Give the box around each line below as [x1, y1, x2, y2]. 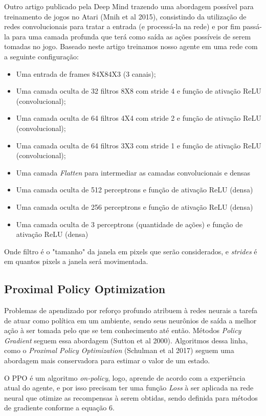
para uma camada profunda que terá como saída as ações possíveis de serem [12, 31, 251, 41]
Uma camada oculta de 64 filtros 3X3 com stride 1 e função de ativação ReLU [16, 140, 261, 150]
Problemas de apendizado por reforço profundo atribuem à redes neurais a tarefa [4, 305, 258, 316]
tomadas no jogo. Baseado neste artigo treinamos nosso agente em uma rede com [4, 41, 258, 52]
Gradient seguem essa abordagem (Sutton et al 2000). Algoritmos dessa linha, [4, 335, 248, 345]
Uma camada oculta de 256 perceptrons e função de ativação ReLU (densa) [16, 201, 253, 212]
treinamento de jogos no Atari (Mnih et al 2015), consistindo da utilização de [4, 11, 247, 21]
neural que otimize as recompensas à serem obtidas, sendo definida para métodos [4, 392, 258, 403]
